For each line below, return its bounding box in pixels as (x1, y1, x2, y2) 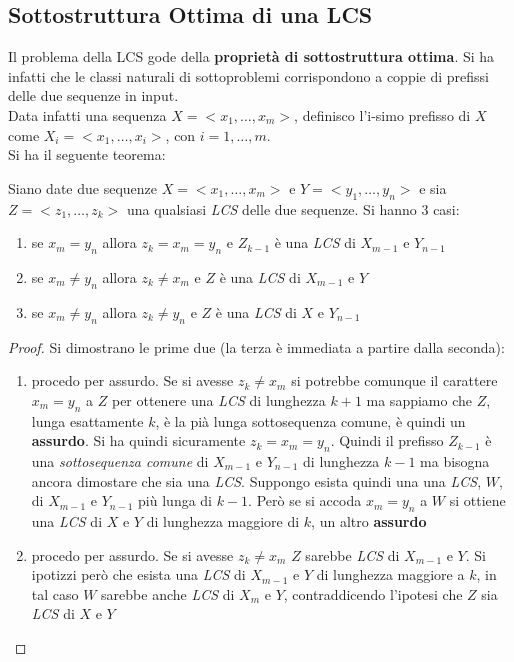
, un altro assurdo (311, 510, 427, 531)
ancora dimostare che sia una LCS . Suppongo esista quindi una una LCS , (31, 470, 482, 491)
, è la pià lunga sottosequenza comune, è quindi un (155, 410, 466, 431)
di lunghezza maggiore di (146, 510, 300, 531)
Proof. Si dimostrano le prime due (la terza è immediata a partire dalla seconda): (8, 336, 505, 357)
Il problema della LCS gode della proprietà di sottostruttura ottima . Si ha (8, 46, 495, 67)
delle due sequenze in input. (8, 85, 179, 106)
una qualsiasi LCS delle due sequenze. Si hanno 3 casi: (126, 198, 460, 219)
